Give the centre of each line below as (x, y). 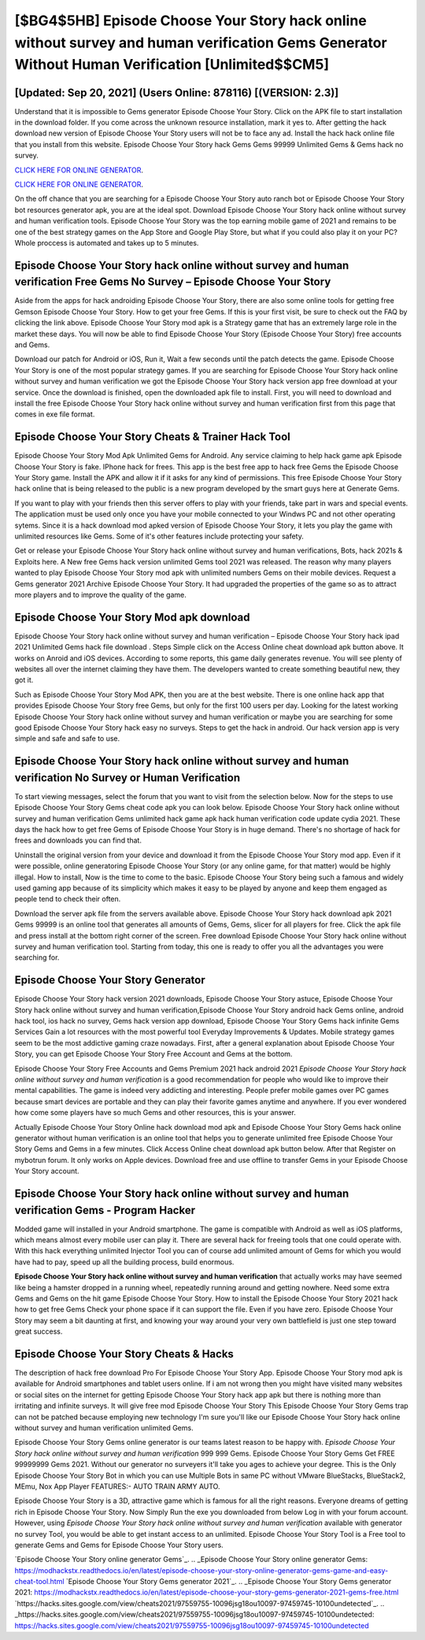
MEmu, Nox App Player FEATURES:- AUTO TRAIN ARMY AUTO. (117, 1486)
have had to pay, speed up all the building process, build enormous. (124, 1262)
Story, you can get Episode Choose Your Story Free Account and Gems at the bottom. (153, 1054)
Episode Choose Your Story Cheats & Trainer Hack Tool (152, 437)
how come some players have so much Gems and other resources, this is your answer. (155, 1112)
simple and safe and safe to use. (67, 739)
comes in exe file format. (55, 414)
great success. (39, 1331)
